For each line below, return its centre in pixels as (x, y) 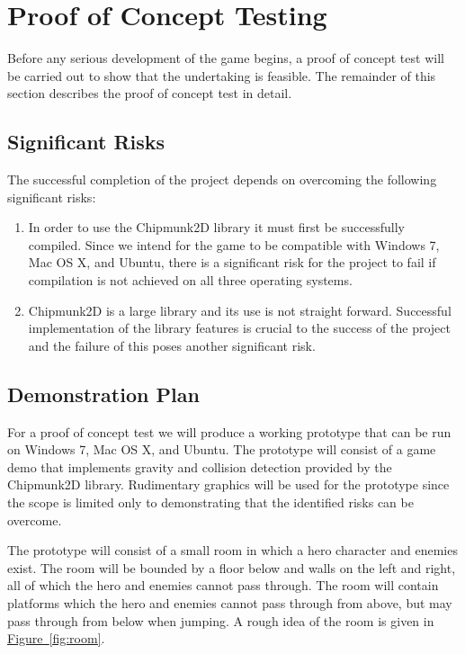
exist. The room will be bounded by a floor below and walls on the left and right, (232, 567)
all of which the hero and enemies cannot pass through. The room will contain (223, 585)
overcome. (35, 520)
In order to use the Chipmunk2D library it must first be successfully (216, 227)
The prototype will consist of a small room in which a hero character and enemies (232, 550)
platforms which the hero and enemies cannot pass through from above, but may (230, 603)
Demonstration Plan (103, 394)
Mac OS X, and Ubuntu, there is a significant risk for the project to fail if (232, 262)
